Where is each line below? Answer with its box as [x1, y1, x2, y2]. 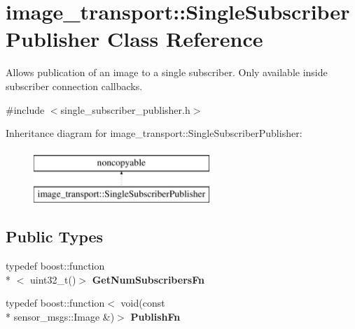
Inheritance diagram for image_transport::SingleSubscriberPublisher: [6, 126, 302, 140]
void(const [120, 295, 165, 310]
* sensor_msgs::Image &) [6, 309, 115, 323]
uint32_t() [29, 272, 76, 286]
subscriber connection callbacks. [6, 78, 143, 93]
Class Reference [107, 24, 263, 53]
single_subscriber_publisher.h [60, 102, 190, 117]
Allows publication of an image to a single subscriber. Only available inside [6, 65, 328, 80]
